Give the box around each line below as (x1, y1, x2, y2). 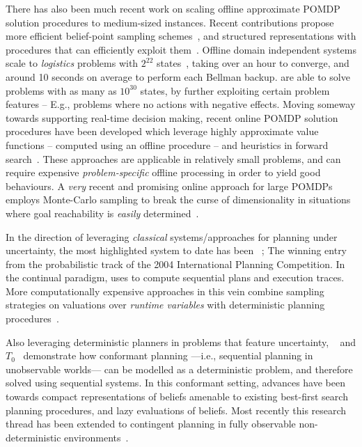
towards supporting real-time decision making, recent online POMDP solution (6, 110, 338, 125)
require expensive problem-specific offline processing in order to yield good (6, 165, 321, 180)
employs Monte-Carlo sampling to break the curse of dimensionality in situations (6, 192, 351, 207)
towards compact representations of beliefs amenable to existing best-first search (6, 389, 348, 404)
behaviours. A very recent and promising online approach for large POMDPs (6, 178, 333, 193)
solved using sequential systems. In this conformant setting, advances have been (6, 375, 345, 390)
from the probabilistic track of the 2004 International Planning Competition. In (6, 256, 345, 271)
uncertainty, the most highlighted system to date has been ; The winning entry (6, 243, 347, 258)
